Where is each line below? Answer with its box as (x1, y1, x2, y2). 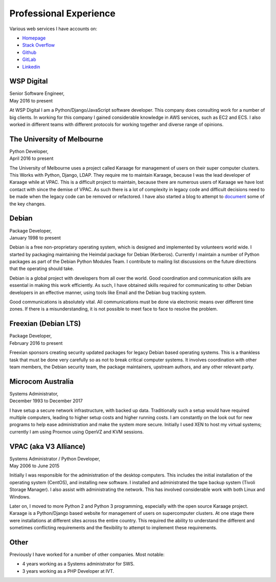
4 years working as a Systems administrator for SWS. (22, 561, 135, 567)
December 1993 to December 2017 (9, 398, 83, 404)
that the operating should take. (9, 265, 74, 272)
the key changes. (9, 200, 46, 207)
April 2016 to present (9, 155, 54, 161)
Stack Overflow (22, 42, 55, 48)
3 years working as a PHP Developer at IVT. (22, 568, 114, 574)
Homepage (22, 35, 46, 41)
